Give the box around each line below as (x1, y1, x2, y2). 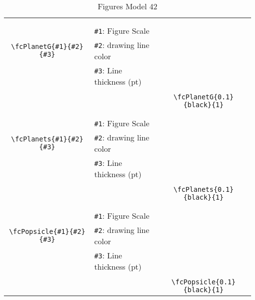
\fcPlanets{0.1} (173, 185, 234, 193)
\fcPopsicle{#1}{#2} (9, 228, 85, 235)
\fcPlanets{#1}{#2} (11, 135, 83, 143)
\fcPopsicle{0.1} (171, 278, 236, 286)
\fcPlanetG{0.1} (173, 93, 234, 101)
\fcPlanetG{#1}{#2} (11, 43, 83, 50)
